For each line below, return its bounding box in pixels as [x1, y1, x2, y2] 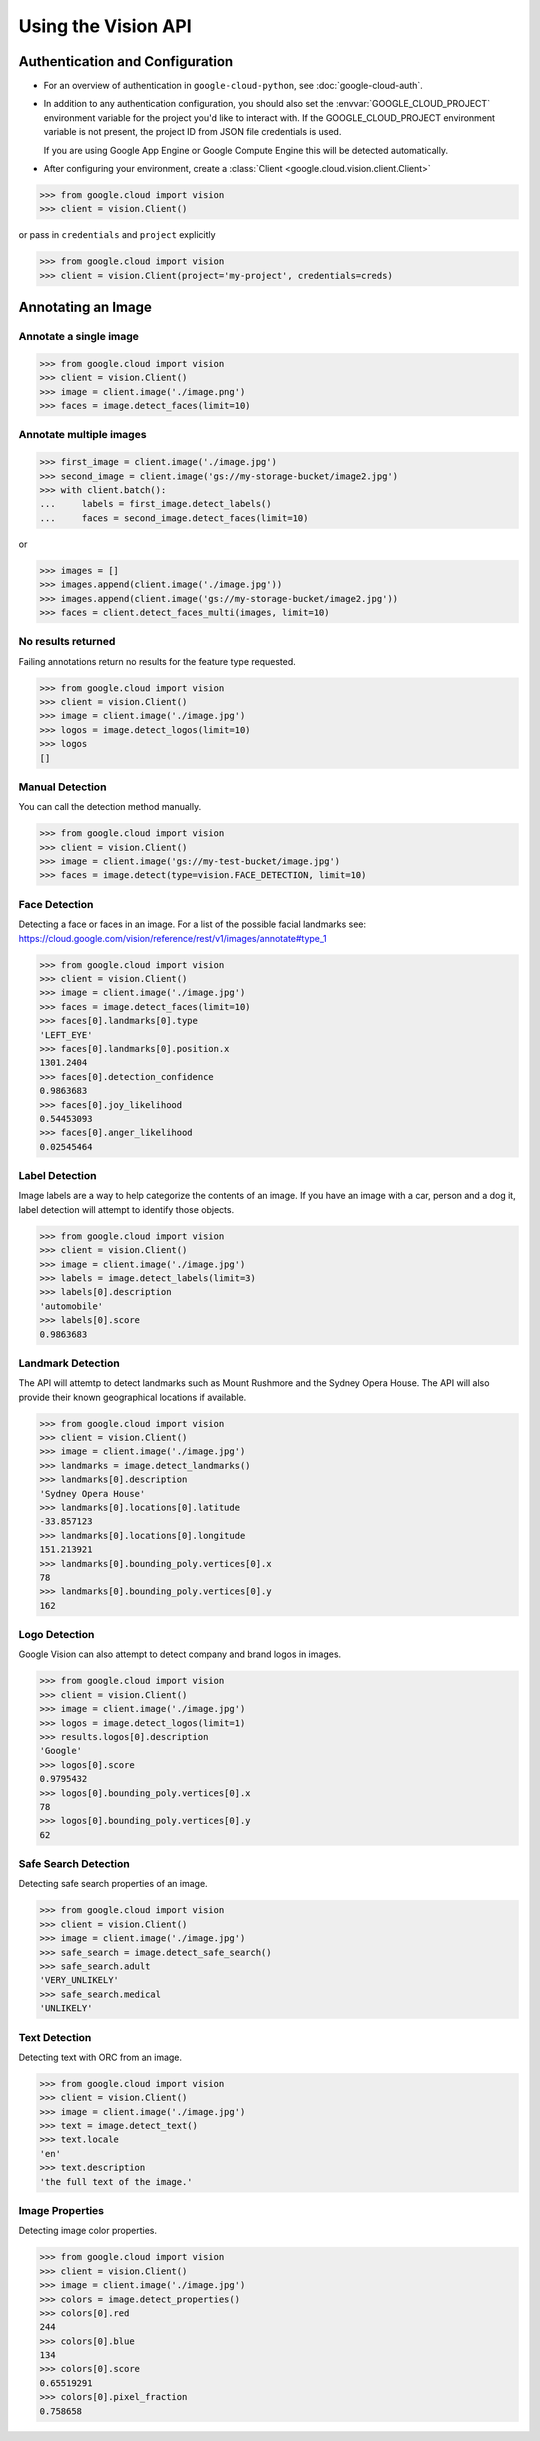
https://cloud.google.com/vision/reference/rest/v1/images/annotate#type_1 [18, 932, 327, 944]
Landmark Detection [18, 1356, 120, 1370]
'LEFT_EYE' [39, 1029, 93, 1040]
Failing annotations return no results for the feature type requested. [18, 655, 297, 667]
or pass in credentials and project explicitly [18, 229, 216, 241]
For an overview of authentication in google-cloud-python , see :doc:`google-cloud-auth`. [43, 80, 424, 92]
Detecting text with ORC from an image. [18, 2051, 183, 2063]
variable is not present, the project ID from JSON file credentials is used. [43, 126, 342, 138]
